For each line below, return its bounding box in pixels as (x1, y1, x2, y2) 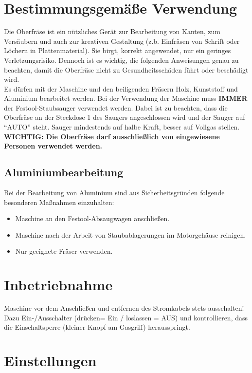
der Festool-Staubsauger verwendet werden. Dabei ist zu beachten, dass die (4, 102, 228, 112)
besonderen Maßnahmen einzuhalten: (4, 197, 114, 207)
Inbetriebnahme (4, 275, 113, 295)
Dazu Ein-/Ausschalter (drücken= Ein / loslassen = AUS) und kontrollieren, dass (4, 312, 248, 322)
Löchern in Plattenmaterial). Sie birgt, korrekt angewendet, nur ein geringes (4, 45, 231, 56)
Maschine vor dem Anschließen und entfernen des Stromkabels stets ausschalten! (4, 303, 244, 313)
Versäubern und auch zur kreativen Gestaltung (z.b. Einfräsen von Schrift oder (4, 36, 240, 46)
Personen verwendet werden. (4, 141, 103, 151)
